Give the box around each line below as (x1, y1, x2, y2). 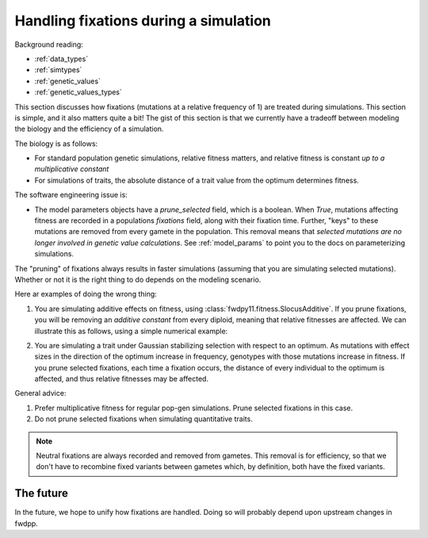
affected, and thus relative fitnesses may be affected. (34, 374, 209, 384)
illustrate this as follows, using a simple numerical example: (34, 326, 228, 336)
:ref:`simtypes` (34, 65, 82, 75)
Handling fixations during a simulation (14, 12, 271, 29)
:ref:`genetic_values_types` (34, 87, 123, 97)
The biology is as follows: (14, 139, 98, 148)
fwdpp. (14, 518, 39, 528)
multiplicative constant (34, 164, 109, 174)
